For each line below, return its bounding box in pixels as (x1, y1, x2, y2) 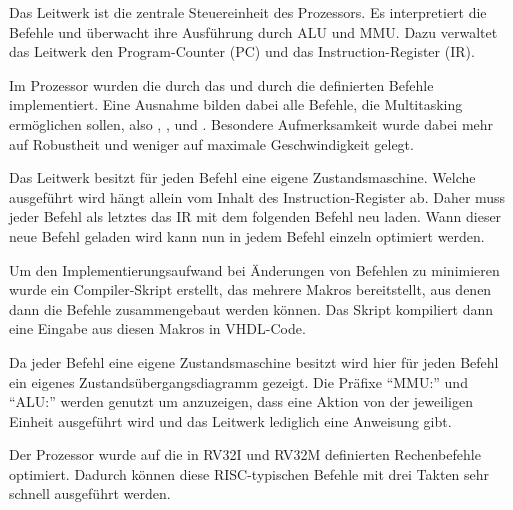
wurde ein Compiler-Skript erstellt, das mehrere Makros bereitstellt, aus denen (9, 279, 492, 300)
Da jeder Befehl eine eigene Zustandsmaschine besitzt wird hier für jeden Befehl (9, 351, 499, 372)
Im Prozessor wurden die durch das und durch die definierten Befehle (9, 74, 434, 95)
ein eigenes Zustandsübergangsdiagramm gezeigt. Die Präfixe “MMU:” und (9, 371, 468, 392)
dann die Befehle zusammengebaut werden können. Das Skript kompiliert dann (9, 298, 494, 319)
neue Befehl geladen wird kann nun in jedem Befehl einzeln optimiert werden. (9, 225, 485, 246)
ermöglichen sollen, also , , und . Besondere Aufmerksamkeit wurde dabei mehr (9, 113, 494, 134)
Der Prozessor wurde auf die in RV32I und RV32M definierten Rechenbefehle (9, 444, 481, 465)
